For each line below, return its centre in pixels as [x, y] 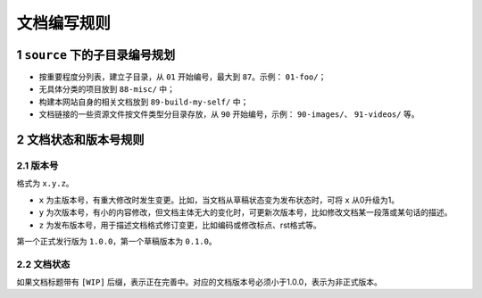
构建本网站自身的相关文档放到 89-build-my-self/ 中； [144, 102]
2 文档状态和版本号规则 [80, 140]
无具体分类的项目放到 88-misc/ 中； [107, 89]
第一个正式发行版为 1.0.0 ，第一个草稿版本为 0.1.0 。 [117, 241]
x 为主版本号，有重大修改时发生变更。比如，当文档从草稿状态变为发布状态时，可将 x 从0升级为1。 [219, 200]
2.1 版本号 [37, 166]
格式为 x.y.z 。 [46, 184]
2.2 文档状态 [43, 264]
